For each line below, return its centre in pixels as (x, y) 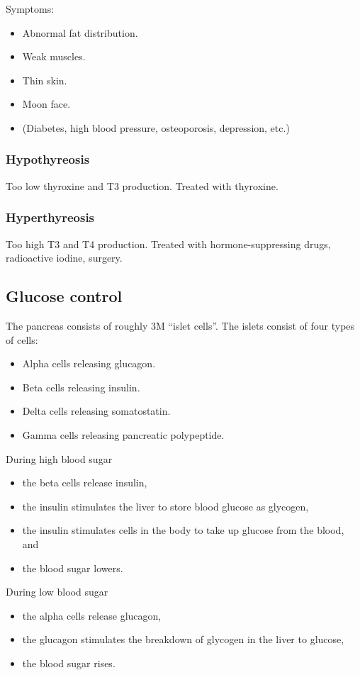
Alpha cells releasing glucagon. (89, 363)
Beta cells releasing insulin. (81, 387)
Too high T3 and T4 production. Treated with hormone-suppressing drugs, (168, 244)
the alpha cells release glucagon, (92, 615)
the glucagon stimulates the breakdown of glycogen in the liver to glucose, (183, 639)
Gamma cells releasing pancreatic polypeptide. (123, 434)
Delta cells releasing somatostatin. (96, 411)
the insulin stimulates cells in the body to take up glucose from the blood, (183, 530)
